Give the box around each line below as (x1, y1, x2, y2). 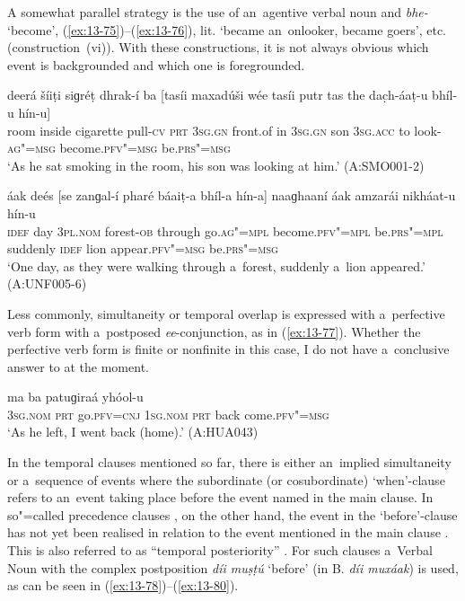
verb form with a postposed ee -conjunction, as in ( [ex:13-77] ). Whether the (7, 322, 421, 340)
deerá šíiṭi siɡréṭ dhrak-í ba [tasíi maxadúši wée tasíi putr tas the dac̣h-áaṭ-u (7, 85, 428, 104)
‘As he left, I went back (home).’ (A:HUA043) (7, 422, 259, 441)
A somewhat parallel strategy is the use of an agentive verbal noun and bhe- (7, 3, 428, 21)
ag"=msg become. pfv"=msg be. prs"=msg (7, 138, 231, 157)
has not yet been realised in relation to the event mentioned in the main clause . (7, 523, 449, 542)
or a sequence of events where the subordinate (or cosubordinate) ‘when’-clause (7, 470, 445, 489)
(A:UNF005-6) (7, 274, 87, 293)
